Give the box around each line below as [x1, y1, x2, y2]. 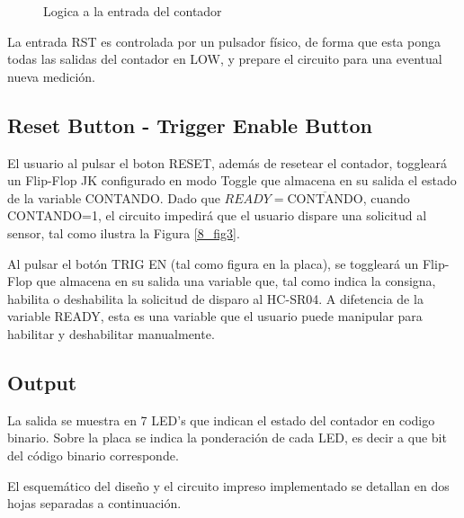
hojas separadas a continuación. [7, 494, 182, 513]
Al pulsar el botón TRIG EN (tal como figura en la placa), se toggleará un [7, 254, 419, 272]
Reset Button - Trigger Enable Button [7, 111, 372, 138]
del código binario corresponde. [7, 445, 179, 464]
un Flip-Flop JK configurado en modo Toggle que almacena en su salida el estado [7, 171, 457, 190]
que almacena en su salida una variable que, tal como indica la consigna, [36, 272, 436, 290]
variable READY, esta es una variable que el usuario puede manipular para [7, 307, 423, 326]
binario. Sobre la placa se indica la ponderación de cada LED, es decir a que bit [7, 428, 447, 447]
